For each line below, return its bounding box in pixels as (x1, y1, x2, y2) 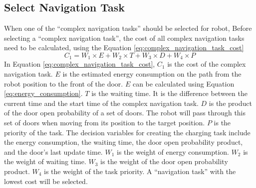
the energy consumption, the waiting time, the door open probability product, (4, 137, 243, 147)
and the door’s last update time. (4, 146, 103, 157)
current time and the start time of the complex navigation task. (4, 97, 199, 108)
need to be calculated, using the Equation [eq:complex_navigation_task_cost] (4, 42, 244, 53)
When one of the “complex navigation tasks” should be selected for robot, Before (4, 23, 252, 33)
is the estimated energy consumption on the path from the (62, 69, 242, 79)
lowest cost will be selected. (4, 176, 88, 186)
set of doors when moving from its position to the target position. (4, 117, 205, 127)
